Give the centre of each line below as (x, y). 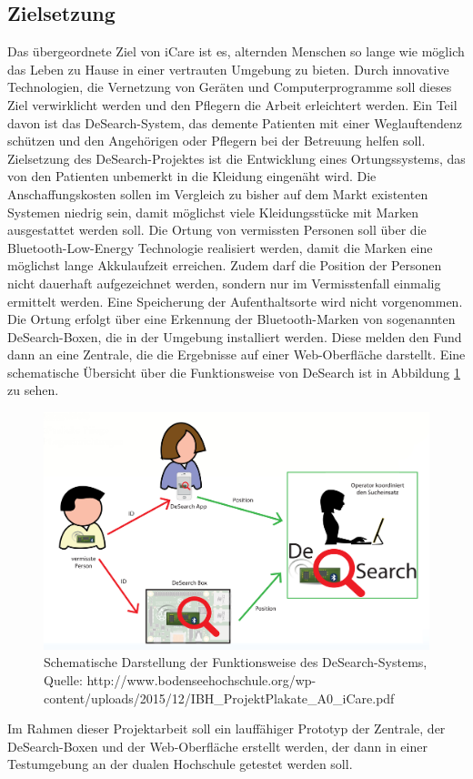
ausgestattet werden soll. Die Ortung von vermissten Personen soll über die (217, 230)
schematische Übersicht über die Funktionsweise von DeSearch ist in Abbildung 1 (234, 372)
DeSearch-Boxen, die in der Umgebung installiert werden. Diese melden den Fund (235, 336)
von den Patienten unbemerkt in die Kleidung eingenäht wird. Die (192, 176)
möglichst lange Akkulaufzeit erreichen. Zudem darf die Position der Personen (225, 265)
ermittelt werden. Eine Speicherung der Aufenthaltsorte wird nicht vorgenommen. (235, 301)
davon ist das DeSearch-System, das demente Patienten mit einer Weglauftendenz (235, 122)
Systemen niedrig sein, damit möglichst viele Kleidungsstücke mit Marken (213, 212)
